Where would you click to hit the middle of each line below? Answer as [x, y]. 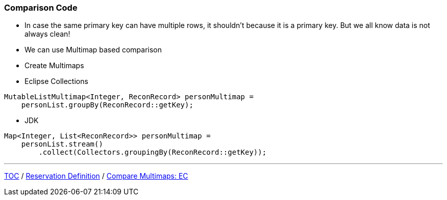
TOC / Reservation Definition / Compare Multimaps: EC [96, 176]
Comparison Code [41, 8]
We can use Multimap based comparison [93, 50]
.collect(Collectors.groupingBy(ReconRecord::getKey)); [153, 152]
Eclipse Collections [56, 81]
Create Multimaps [54, 66]
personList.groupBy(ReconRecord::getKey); [107, 105]
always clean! [47, 34]
